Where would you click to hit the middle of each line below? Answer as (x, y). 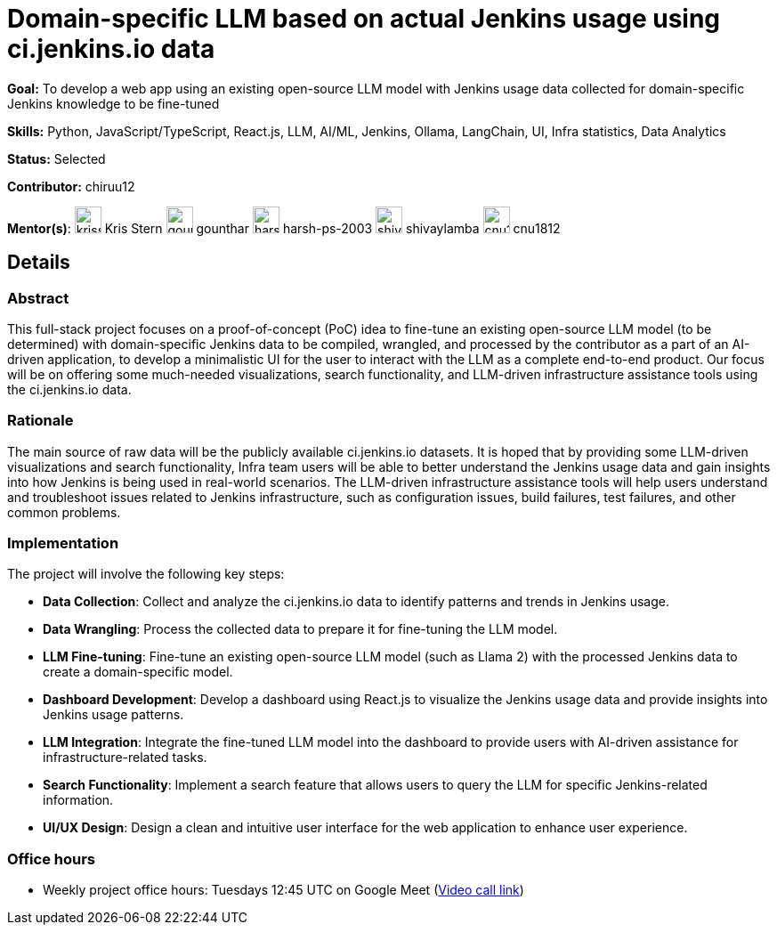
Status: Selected (57, 158)
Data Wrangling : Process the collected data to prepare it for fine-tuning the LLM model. (300, 629)
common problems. (64, 512)
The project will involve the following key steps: (146, 574)
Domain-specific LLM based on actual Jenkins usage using (364, 19)
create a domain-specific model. (138, 672)
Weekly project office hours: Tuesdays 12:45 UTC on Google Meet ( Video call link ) (283, 890)
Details (39, 263)
